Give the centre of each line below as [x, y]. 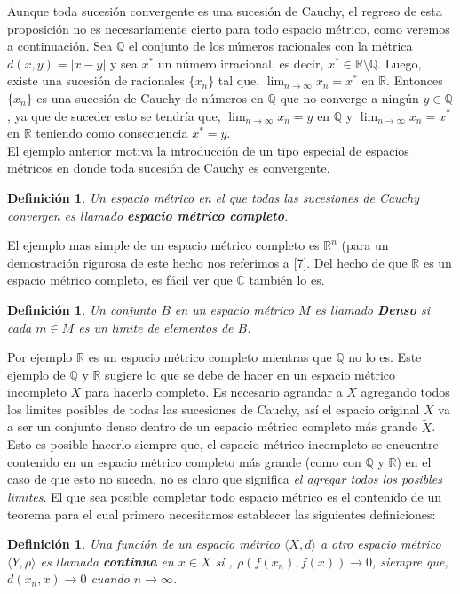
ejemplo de [36, 374]
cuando [110, 578]
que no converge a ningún [349, 97]
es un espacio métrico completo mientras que [210, 357]
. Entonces [415, 80]
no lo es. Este [385, 357]
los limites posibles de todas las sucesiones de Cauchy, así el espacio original [214, 409]
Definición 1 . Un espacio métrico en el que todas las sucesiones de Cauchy [213, 197]
